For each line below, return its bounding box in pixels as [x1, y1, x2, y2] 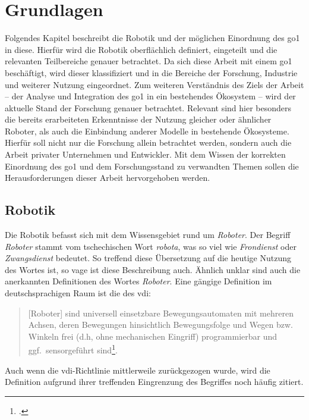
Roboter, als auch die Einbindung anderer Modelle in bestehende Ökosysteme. [5, 124, 289, 137]
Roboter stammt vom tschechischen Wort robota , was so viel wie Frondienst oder [5, 240, 297, 252]
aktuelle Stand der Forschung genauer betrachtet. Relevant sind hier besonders [5, 101, 292, 114]
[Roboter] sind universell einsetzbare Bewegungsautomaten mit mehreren [28, 306, 294, 319]
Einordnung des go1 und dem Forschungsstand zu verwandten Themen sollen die [5, 159, 299, 172]
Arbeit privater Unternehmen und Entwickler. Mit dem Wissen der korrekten [5, 148, 286, 161]
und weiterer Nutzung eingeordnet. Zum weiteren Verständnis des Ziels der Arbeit [5, 78, 304, 90]
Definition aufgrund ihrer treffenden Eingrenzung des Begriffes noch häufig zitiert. [5, 375, 304, 388]
